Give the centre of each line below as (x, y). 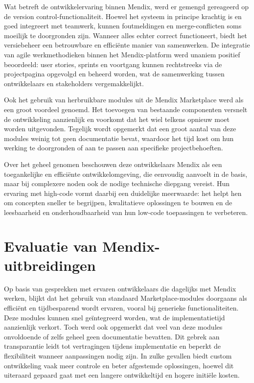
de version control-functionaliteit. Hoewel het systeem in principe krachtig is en (123, 16)
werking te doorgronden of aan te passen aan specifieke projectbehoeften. (114, 148)
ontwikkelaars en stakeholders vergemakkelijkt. (74, 83)
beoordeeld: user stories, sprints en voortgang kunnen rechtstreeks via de (113, 64)
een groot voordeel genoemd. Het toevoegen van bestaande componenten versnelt (126, 109)
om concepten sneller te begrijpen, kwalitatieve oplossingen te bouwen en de (118, 203)
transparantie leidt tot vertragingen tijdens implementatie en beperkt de (112, 346)
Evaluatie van (51, 246)
